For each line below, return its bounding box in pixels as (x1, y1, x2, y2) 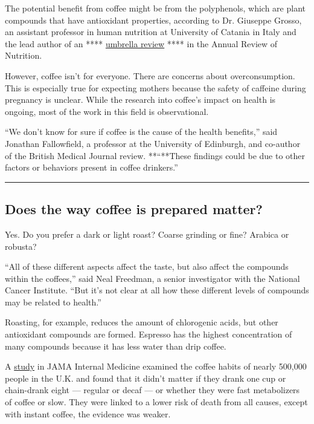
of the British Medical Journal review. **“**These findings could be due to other (5, 149, 306, 161)
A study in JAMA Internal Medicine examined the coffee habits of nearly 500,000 (5, 360, 307, 373)
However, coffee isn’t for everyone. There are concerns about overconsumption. (5, 69, 295, 82)
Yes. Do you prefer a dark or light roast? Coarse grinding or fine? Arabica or (5, 227, 289, 240)
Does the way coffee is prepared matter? (5, 200, 263, 218)
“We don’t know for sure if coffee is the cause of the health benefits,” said (5, 125, 278, 138)
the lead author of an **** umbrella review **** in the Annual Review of (5, 37, 278, 50)
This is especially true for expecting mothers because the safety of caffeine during (5, 81, 306, 94)
